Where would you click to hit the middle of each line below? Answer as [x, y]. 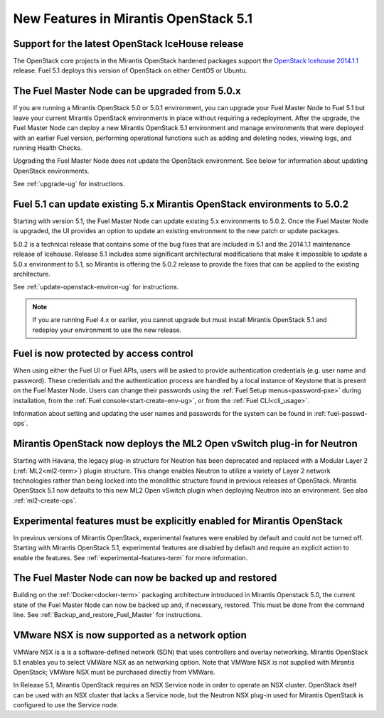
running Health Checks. [48, 148]
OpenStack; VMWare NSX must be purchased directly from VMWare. [114, 672]
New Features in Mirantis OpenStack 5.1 [133, 18]
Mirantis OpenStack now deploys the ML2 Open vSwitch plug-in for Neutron [186, 444]
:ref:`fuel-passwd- [341, 413]
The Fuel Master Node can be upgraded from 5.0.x [127, 91]
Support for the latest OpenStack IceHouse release [129, 44]
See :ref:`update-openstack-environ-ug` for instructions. [96, 287]
